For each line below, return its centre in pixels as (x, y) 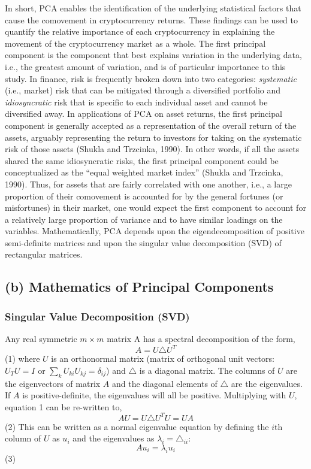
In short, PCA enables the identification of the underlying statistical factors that (153, 8)
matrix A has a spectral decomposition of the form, (201, 339)
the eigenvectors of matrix (53, 383)
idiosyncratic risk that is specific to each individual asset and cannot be (136, 102)
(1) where (22, 358)
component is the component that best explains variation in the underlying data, (153, 55)
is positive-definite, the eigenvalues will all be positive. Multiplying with (154, 395)
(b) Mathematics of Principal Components (139, 287)
